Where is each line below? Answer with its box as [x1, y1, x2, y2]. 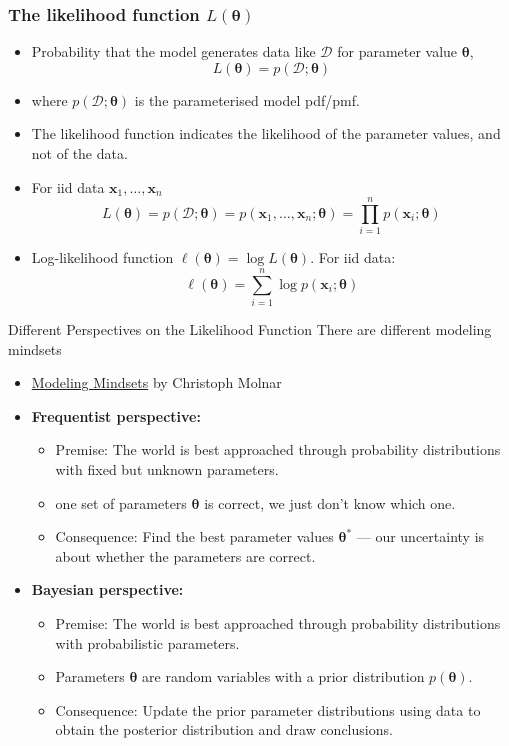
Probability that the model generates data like [31, 41, 316, 62]
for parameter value [337, 41, 458, 62]
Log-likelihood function [31, 247, 174, 268]
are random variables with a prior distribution [142, 666, 425, 687]
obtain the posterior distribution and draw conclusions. [55, 719, 393, 740]
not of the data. [31, 143, 128, 163]
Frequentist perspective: [31, 405, 201, 426]
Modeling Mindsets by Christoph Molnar [31, 372, 282, 393]
